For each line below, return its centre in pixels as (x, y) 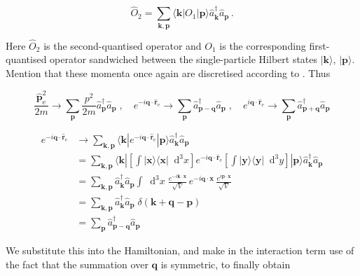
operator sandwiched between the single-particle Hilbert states (184, 59)
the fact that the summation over (77, 264)
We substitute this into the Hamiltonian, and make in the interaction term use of (180, 250)
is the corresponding (263, 45)
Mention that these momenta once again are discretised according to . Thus (168, 73)
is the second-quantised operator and (123, 45)
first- (319, 45)
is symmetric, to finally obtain (226, 264)
